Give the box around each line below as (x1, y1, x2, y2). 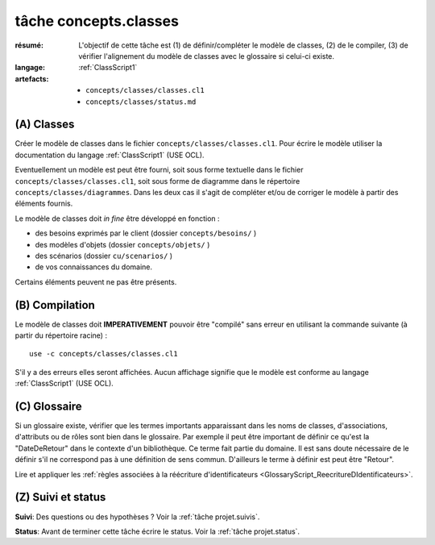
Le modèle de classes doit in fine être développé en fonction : (14, 214, 221, 223)
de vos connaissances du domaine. (35, 262, 153, 272)
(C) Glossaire (14, 399, 82, 413)
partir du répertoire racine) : (14, 331, 108, 340)
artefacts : (14, 73, 49, 84)
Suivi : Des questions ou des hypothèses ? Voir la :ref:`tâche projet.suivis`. (14, 512, 260, 522)
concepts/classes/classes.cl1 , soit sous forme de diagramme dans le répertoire (14, 176, 300, 185)
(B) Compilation (14, 298, 96, 312)
